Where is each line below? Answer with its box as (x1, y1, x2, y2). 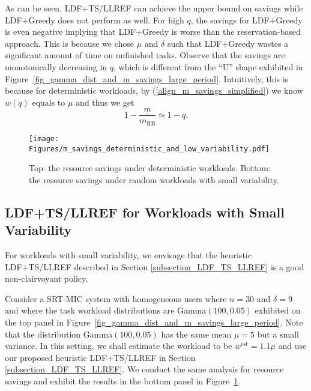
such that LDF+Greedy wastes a (167, 37, 289, 49)
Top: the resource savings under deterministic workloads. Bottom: (29, 162, 271, 174)
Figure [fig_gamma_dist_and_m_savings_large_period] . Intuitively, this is (5, 72, 289, 85)
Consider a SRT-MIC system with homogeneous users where (5, 292, 227, 305)
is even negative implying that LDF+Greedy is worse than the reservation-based (5, 25, 301, 38)
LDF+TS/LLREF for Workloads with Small (5, 202, 285, 221)
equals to (32, 95, 65, 108)
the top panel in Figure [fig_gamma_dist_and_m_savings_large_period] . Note (5, 315, 303, 328)
